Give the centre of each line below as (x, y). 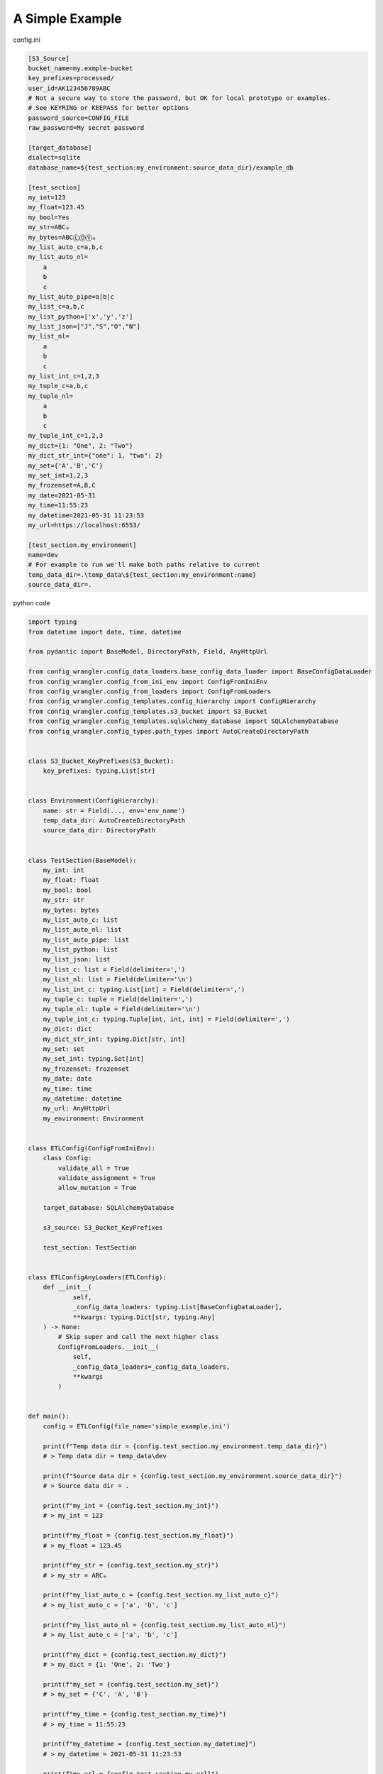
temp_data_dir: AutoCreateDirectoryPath (114, 821)
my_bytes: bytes (71, 910)
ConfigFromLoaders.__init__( (109, 1347)
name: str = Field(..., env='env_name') (114, 810)
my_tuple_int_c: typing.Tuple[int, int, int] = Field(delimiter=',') (166, 1019)
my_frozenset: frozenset (86, 1069)
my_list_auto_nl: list (82, 930)
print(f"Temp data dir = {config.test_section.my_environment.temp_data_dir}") (185, 1446)
